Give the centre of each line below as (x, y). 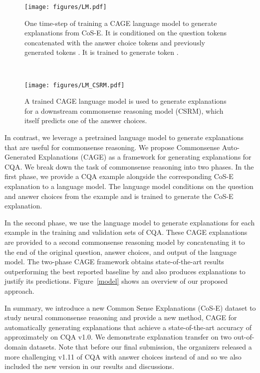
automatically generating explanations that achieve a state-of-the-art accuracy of (128, 327)
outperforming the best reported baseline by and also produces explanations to (125, 271)
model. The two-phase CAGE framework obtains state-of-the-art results (114, 262)
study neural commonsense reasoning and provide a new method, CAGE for (121, 317)
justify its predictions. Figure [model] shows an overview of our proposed (116, 281)
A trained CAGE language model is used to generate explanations (126, 101)
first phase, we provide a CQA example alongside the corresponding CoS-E (119, 176)
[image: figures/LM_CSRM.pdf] (75, 85)
